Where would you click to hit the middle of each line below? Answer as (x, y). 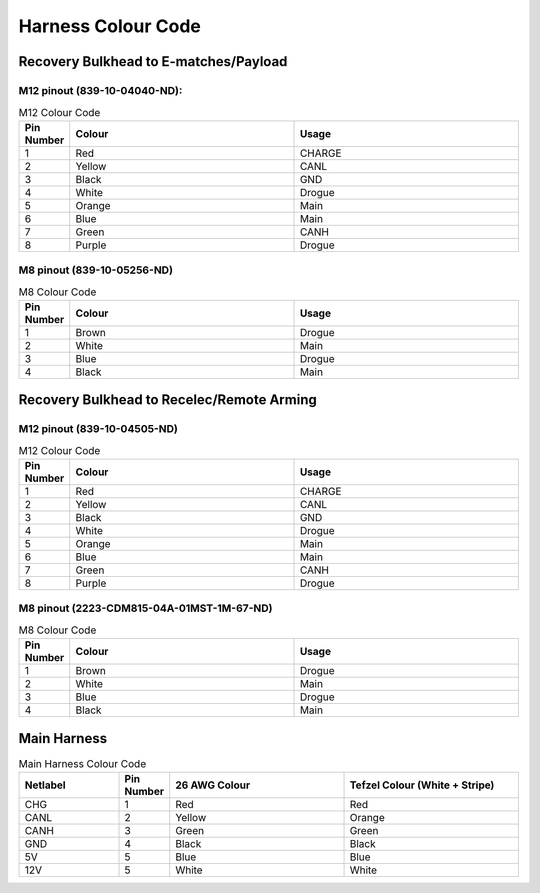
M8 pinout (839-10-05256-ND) (96, 270)
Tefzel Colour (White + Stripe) (422, 785)
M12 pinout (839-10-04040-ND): (100, 90)
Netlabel (45, 785)
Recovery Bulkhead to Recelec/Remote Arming (167, 400)
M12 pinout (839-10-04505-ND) (98, 429)
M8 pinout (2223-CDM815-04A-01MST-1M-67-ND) (145, 608)
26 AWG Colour (212, 785)
